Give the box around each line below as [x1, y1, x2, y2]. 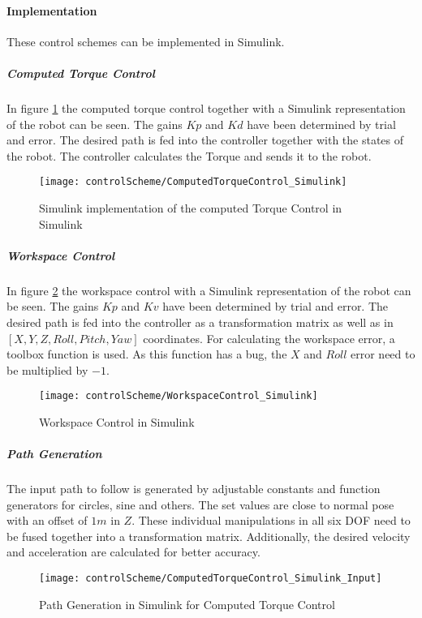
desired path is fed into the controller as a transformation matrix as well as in [6, 313, 394, 330]
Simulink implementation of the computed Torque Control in [39, 199, 342, 216]
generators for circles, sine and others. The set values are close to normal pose [6, 496, 394, 513]
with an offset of [6, 512, 88, 529]
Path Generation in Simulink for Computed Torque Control [39, 595, 335, 612]
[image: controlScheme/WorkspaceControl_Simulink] [39, 390, 318, 402]
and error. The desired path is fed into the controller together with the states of [6, 131, 404, 148]
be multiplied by [6, 361, 88, 378]
